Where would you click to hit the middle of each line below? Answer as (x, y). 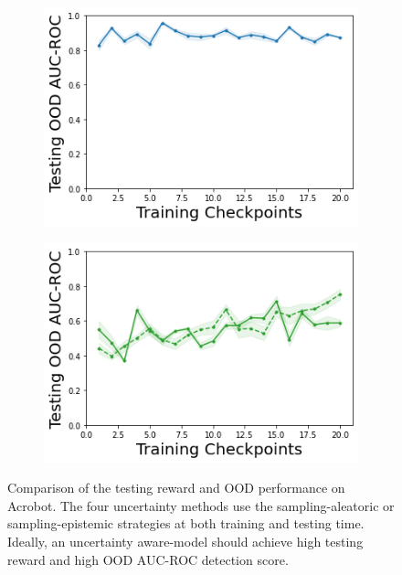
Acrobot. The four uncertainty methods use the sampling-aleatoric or (201, 505)
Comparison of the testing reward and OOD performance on (176, 488)
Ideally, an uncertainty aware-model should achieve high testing (185, 541)
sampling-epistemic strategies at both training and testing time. (186, 523)
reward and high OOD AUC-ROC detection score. (148, 559)
